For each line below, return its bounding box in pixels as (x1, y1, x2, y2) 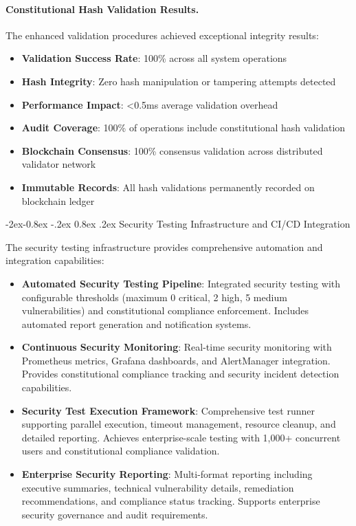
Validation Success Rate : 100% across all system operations (21, 51, 287, 65)
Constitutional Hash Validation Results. (5, 1, 199, 16)
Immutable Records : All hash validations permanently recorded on (21, 179, 315, 194)
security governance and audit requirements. (21, 507, 208, 521)
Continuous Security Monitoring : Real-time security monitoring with (21, 340, 332, 354)
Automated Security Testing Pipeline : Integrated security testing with (21, 276, 340, 290)
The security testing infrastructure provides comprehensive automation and (5, 239, 323, 254)
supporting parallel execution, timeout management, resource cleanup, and (21, 417, 336, 431)
